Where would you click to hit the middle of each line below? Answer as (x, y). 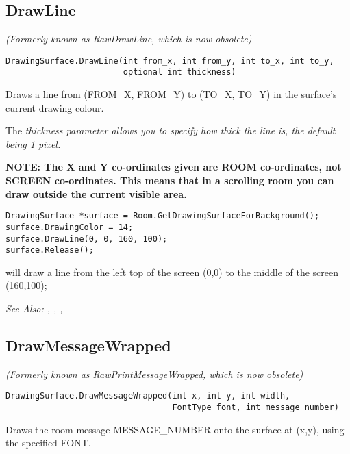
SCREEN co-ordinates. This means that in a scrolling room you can (170, 180)
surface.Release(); (50, 250)
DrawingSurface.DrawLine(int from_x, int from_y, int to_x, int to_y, (170, 61)
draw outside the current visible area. (96, 193)
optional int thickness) (179, 72)
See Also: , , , (34, 308)
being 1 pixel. (33, 143)
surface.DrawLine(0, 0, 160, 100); (87, 239)
